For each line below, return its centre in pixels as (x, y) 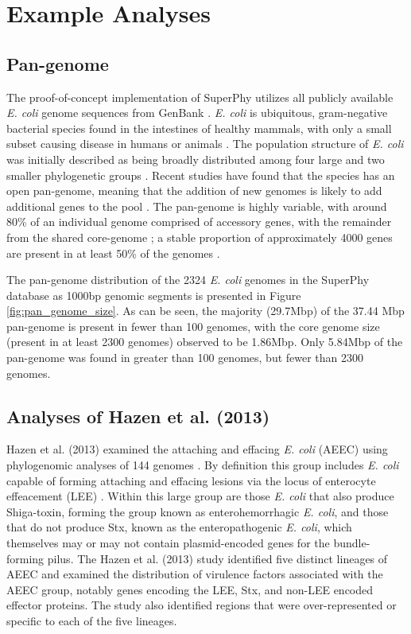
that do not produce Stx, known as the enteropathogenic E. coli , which (179, 527)
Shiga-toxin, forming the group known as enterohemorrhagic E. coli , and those (198, 511)
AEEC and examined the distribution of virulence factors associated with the (195, 574)
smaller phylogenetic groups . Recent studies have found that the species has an (201, 175)
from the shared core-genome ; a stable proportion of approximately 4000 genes (200, 237)
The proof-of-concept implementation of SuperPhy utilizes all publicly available (200, 97)
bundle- (352, 543)
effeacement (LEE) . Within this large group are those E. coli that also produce (200, 496)
